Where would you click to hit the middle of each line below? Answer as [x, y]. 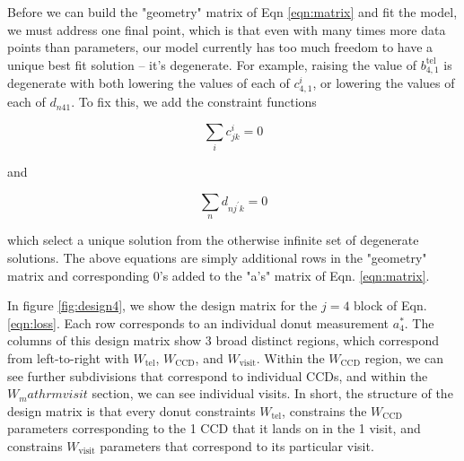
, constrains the [324, 410]
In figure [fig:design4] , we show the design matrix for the [162, 305]
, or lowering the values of [384, 83]
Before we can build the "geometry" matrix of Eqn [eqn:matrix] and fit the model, [232, 12]
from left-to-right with [68, 357]
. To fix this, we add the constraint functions [194, 102]
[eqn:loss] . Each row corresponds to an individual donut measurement [198, 322]
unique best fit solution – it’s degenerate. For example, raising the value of [212, 64]
